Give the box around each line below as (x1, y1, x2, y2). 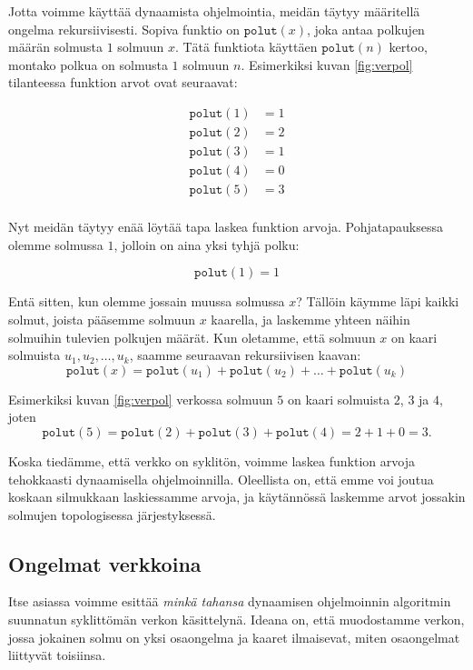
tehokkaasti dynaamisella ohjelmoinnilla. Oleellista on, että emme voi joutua (8, 469, 434, 488)
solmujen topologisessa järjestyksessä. (8, 505, 216, 524)
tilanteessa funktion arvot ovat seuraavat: (8, 73, 238, 92)
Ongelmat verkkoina (8, 549, 202, 577)
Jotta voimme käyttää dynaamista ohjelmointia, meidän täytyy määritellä (8, 2, 420, 20)
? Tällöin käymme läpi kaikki (296, 292, 459, 311)
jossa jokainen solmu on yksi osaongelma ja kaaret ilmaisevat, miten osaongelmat (8, 627, 460, 646)
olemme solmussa (8, 235, 103, 254)
